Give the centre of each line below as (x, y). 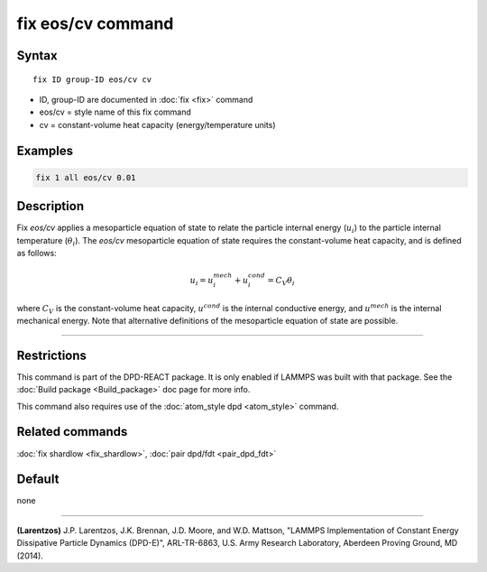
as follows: (37, 254)
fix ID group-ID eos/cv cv (92, 79)
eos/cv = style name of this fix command (115, 112)
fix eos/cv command (95, 23)
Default (38, 480)
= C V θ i (281, 281)
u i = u (202, 281)
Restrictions (52, 355)
